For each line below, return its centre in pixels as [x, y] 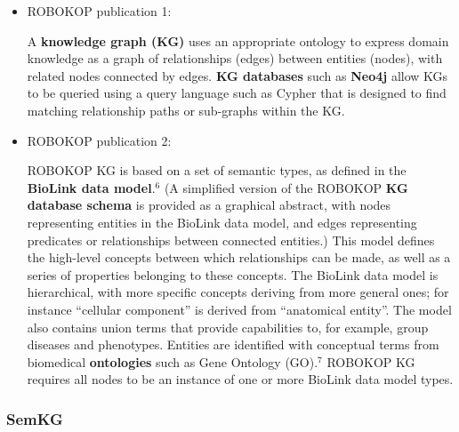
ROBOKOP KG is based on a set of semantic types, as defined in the [217, 170]
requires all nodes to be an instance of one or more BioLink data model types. [240, 379]
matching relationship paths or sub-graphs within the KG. [186, 110]
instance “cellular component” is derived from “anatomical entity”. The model [239, 309]
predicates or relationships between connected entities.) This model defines [231, 240]
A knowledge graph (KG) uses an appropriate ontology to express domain [238, 40]
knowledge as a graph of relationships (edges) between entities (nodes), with [235, 58]
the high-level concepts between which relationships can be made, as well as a [239, 257]
